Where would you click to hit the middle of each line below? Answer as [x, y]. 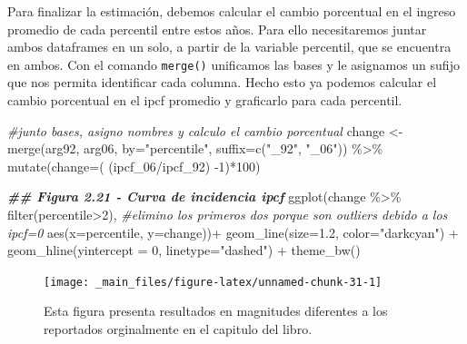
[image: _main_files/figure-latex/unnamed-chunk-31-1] [213, 282]
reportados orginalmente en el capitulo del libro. [178, 329]
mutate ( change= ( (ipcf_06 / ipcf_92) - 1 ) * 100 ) [134, 166]
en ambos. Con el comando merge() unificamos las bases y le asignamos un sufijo [233, 64]
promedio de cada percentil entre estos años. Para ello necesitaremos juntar [217, 29]
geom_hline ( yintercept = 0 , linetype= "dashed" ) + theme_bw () [184, 250]
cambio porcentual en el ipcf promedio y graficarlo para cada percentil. [205, 100]
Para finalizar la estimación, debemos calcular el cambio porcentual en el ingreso [232, 11]
